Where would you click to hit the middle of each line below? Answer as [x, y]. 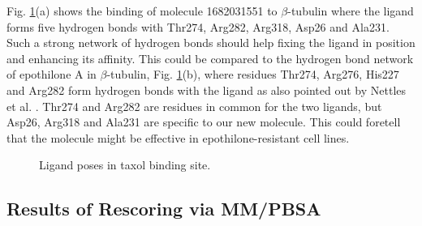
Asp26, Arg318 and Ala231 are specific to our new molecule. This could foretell [204, 122]
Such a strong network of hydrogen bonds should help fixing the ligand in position [211, 43]
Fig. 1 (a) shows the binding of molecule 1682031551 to [142, 11]
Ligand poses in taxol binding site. [125, 165]
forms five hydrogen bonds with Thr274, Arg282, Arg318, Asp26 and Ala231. [198, 26]
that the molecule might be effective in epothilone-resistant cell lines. [178, 137]
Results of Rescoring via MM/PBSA [164, 209]
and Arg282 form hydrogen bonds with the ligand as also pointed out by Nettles [207, 90]
